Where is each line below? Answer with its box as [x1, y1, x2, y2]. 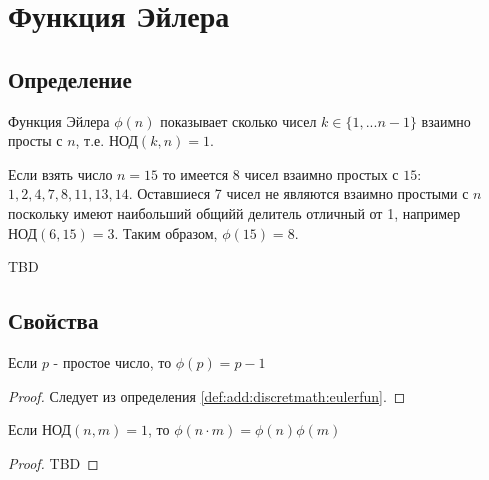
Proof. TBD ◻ [8, 452, 99, 473]
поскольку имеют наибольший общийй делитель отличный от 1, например [8, 202, 461, 223]
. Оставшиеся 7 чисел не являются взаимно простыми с [128, 183, 469, 204]
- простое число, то [53, 351, 172, 372]
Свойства [8, 305, 99, 336]
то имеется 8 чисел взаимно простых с [162, 163, 399, 184]
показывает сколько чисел [160, 110, 317, 131]
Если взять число [8, 163, 113, 184]
